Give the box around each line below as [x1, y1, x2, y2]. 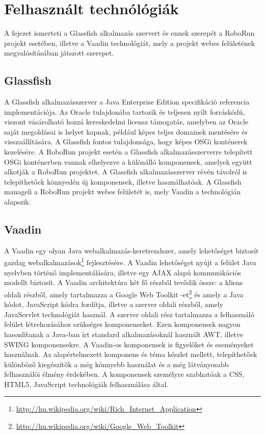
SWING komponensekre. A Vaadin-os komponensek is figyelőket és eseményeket [4, 339, 254, 349]
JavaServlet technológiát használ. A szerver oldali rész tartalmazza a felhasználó [4, 309, 254, 319]
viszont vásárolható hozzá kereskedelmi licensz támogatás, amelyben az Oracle [4, 116, 249, 127]
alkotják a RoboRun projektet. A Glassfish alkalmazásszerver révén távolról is [4, 166, 248, 177]
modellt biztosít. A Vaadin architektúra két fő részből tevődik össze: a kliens [4, 277, 243, 288]
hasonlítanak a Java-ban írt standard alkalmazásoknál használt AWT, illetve [4, 328, 244, 339]
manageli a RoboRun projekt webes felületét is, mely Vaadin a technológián [4, 186, 241, 197]
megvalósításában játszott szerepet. [4, 47, 114, 58]
